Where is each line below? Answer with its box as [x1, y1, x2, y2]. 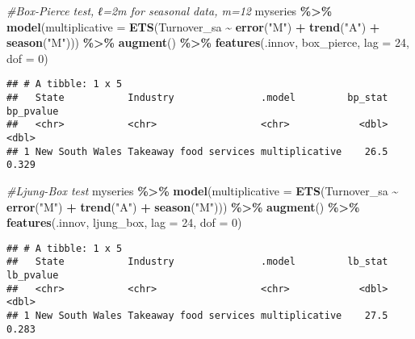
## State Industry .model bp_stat [6, 92, 388, 104]
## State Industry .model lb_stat [6, 256, 388, 268]
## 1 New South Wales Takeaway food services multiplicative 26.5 [6, 145, 388, 157]
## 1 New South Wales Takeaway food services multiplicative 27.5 [6, 310, 388, 322]
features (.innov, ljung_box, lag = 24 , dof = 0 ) [6, 214, 242, 231]
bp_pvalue [6, 105, 59, 117]
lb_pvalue [6, 270, 59, 282]
